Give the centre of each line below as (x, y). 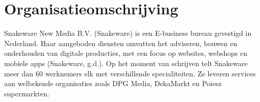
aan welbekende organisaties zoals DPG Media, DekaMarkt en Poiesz (113, 83)
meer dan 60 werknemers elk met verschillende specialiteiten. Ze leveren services (130, 73)
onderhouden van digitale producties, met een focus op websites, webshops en (126, 53)
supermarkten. (27, 93)
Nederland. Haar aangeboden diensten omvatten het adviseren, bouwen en (121, 43)
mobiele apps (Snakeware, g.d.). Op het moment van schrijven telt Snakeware (126, 63)
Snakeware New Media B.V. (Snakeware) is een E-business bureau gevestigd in (128, 33)
